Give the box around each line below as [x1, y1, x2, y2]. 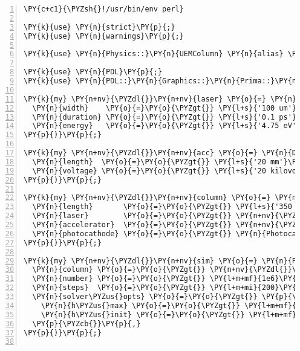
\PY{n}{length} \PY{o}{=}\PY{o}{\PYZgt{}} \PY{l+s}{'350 [32, 202, 292, 211]
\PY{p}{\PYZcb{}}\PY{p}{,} [32, 319, 141, 328]
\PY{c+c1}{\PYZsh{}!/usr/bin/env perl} [24, 5, 184, 13]
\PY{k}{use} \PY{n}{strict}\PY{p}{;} [24, 22, 175, 31]
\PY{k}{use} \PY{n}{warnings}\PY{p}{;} [24, 31, 184, 40]
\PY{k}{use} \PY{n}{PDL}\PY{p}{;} [24, 68, 163, 77]
